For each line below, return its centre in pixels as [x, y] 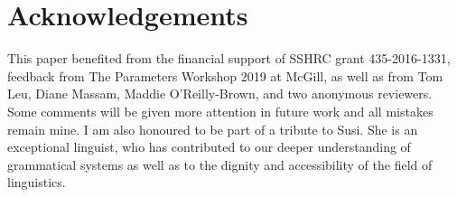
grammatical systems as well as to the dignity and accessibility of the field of [220, 164]
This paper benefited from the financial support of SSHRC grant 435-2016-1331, [229, 58]
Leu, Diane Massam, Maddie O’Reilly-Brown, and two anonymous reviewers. [220, 94]
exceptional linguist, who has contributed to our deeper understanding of [209, 147]
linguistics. [37, 182]
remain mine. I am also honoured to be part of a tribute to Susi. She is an [213, 129]
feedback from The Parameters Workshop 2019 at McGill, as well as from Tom [225, 75]
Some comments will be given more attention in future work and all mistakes [220, 111]
